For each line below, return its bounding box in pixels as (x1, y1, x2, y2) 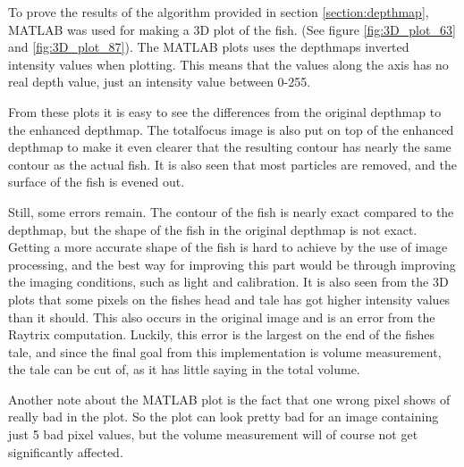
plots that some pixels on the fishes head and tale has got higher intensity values (8, 289, 451, 308)
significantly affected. (8, 442, 123, 461)
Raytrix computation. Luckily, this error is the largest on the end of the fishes (8, 325, 434, 344)
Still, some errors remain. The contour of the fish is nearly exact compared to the (8, 202, 454, 221)
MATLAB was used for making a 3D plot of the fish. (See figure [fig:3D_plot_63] (8, 20, 456, 38)
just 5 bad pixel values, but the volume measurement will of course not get (8, 425, 418, 444)
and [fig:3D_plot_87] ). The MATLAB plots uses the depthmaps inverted (8, 38, 409, 56)
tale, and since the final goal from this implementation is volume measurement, (8, 342, 442, 361)
